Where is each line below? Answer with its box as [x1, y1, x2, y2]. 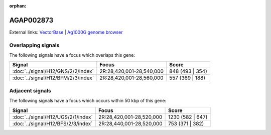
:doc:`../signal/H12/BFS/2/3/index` [12, 120, 93, 127]
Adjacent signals [9, 87, 51, 94]
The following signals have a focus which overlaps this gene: [9, 52, 135, 58]
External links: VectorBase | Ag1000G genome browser [9, 29, 123, 35]
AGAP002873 [9, 16, 54, 25]
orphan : [9, 3, 27, 9]
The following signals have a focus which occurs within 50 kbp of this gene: [9, 98, 167, 104]
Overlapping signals [9, 42, 60, 49]
